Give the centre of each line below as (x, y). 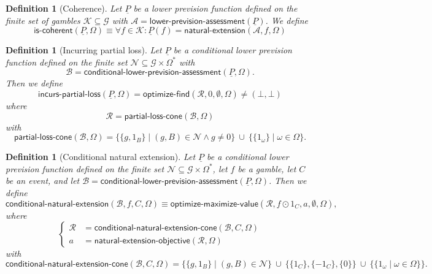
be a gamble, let (267, 168)
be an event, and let (43, 181)
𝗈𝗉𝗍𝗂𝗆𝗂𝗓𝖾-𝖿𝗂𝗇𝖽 (167, 94)
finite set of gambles (43, 20)
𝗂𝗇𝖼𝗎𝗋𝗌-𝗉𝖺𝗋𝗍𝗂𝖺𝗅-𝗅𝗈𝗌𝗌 (69, 94)
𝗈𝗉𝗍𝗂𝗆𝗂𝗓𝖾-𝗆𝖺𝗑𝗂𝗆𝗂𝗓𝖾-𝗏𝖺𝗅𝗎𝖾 (214, 204)
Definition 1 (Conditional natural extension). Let (101, 157)
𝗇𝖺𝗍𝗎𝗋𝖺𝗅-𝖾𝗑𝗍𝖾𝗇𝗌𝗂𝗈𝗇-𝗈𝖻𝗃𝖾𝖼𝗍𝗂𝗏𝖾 (142, 241)
